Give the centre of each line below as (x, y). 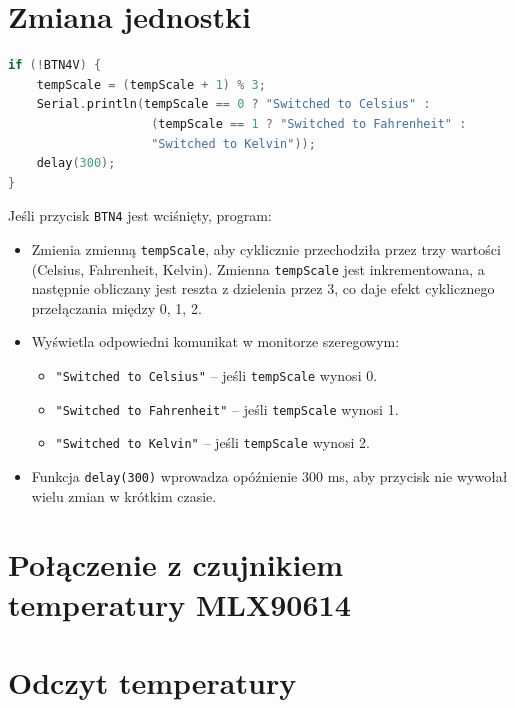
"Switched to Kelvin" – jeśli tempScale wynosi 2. (212, 442)
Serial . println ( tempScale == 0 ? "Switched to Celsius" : (233, 104)
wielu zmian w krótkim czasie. (124, 495)
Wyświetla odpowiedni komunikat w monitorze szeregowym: (215, 341)
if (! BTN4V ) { (55, 65)
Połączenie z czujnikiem (176, 564)
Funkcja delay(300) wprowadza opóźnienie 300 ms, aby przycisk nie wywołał (269, 476)
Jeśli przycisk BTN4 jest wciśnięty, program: (140, 215)
